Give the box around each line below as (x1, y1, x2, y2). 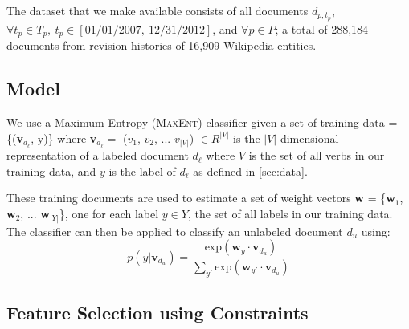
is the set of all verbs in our (248, 147, 385, 164)
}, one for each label (59, 205, 159, 221)
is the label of (108, 162, 176, 179)
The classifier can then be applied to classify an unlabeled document (6, 222, 343, 239)
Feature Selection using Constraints (6, 300, 309, 325)
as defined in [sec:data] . (193, 162, 308, 179)
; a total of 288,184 (275, 20, 369, 37)
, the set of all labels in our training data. (187, 205, 393, 221)
